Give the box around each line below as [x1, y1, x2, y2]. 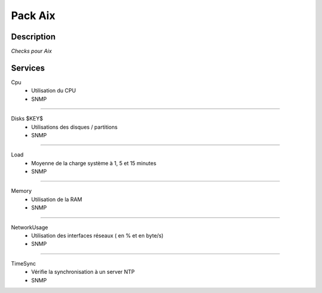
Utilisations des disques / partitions [31, 123, 118, 131]
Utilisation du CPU [31, 87, 76, 94]
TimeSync [11, 260, 36, 267]
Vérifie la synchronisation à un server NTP [31, 269, 135, 276]
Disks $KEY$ [11, 115, 44, 122]
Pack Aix [11, 9, 56, 22]
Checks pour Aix [11, 48, 52, 55]
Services [11, 63, 45, 73]
